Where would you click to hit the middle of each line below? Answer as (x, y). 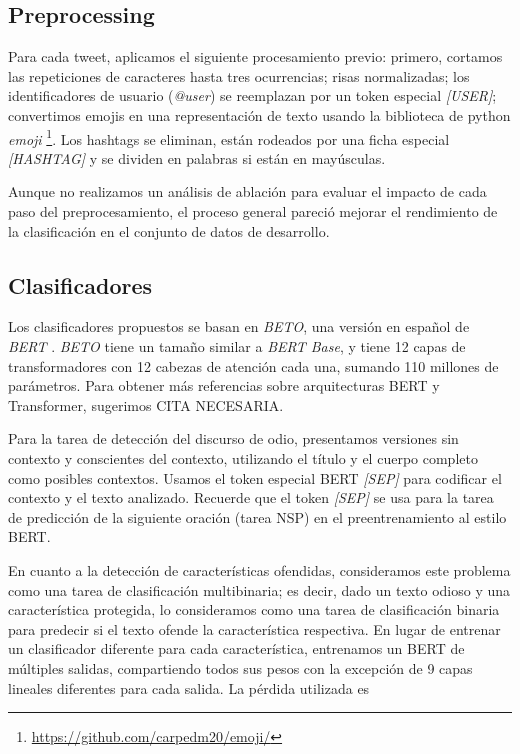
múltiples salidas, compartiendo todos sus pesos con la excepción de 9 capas (240, 667)
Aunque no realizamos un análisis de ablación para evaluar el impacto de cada (247, 191)
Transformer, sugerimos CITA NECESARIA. (146, 404)
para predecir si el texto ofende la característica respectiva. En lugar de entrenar (254, 628)
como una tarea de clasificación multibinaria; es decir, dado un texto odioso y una (259, 589)
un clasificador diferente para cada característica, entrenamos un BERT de (236, 648)
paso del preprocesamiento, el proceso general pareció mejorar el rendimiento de (253, 211)
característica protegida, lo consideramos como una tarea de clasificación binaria (254, 609)
